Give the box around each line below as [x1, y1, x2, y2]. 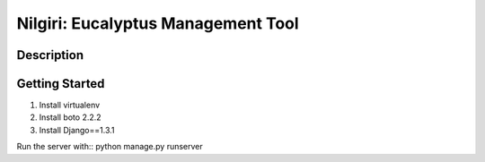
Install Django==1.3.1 [39, 124, 115, 135]
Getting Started [16, 76, 105, 91]
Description [16, 47, 84, 63]
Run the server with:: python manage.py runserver [16, 141, 204, 152]
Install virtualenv [39, 99, 101, 111]
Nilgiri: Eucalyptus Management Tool [16, 13, 300, 33]
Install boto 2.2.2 [39, 112, 102, 123]
